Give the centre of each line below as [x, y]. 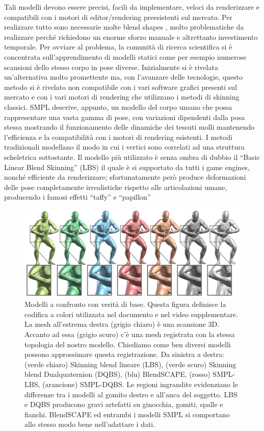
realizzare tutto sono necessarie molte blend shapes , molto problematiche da [124, 27]
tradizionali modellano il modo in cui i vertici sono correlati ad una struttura [124, 147]
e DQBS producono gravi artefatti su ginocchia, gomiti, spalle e [124, 404]
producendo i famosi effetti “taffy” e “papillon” [77, 197]
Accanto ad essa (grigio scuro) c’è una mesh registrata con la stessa [130, 334]
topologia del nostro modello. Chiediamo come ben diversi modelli [128, 344]
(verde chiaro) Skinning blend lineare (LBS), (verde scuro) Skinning [130, 364]
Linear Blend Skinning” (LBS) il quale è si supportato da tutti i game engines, [127, 167]
